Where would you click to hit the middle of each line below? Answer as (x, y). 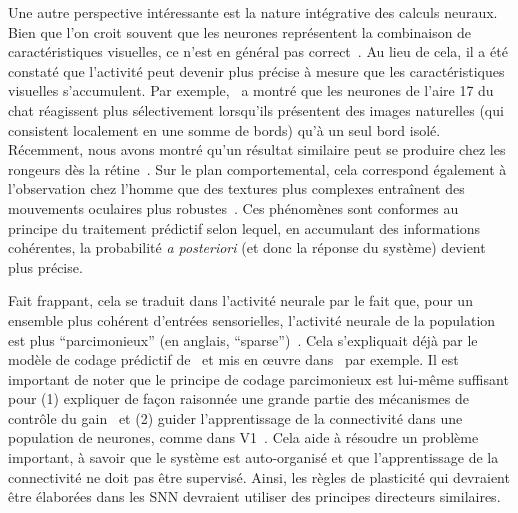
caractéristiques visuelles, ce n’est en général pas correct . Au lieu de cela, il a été (258, 51)
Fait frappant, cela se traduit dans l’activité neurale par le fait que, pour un (240, 300)
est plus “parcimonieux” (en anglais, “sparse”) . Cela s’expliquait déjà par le (243, 339)
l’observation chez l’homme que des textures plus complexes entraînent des (236, 188)
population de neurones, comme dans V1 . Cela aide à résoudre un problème (243, 437)
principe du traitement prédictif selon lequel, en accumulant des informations (244, 227)
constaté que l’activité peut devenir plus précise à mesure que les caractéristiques (256, 70)
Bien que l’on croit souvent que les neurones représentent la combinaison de (240, 31)
